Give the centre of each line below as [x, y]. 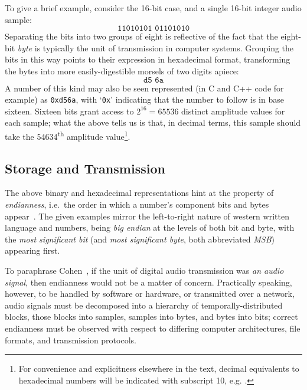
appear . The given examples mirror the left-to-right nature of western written [147, 216]
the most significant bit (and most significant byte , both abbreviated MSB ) [140, 239]
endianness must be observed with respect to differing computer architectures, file [153, 328]
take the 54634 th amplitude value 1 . [68, 135]
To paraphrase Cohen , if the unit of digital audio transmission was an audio [144, 271]
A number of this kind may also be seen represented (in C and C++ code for [144, 88]
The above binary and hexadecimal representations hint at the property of [139, 193]
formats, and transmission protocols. [71, 340]
